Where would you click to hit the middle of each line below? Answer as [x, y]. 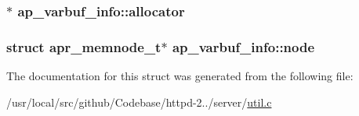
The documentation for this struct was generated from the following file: [180, 76]
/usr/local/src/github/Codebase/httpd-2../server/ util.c [139, 102]
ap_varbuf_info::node [243, 46]
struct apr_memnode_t [84, 46]
